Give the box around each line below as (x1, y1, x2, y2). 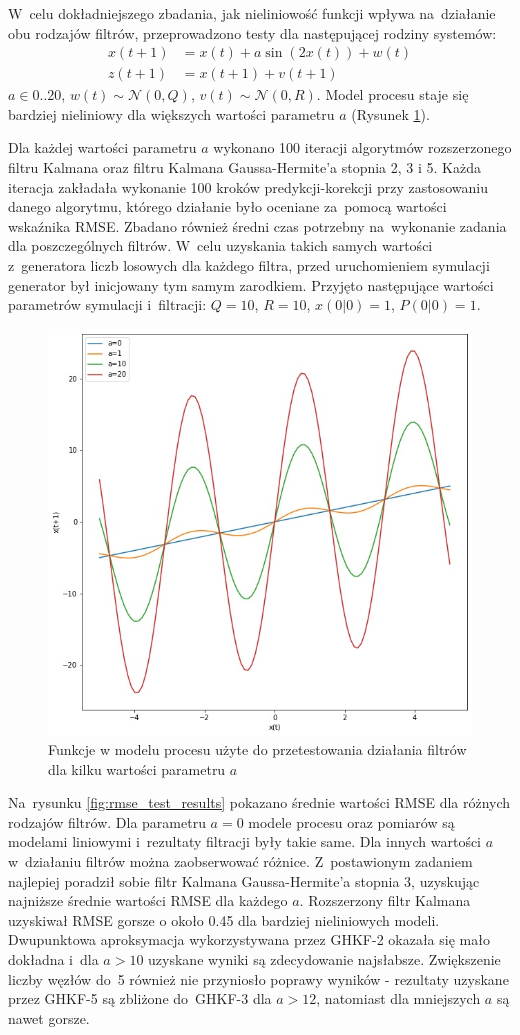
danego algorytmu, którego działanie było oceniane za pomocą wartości (8, 196, 447, 217)
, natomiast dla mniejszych (316, 988, 481, 1009)
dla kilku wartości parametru (48, 758, 226, 779)
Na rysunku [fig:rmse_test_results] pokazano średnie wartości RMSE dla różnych (8, 792, 511, 813)
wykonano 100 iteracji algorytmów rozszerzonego (213, 137, 512, 158)
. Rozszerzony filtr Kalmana (299, 890, 471, 911)
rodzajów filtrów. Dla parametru (8, 811, 206, 832)
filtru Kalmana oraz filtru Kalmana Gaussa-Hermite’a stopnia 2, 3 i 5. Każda (8, 157, 482, 178)
